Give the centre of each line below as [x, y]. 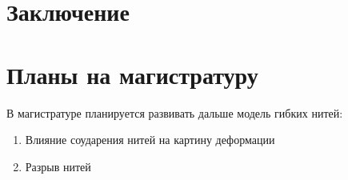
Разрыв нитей [58, 166]
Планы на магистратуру [132, 74]
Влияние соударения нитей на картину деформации [150, 140]
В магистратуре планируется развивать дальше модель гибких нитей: [175, 112]
